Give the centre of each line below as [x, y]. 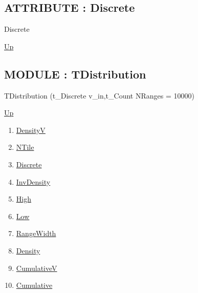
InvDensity [33, 181]
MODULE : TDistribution [75, 74]
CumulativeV [37, 268]
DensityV [31, 130]
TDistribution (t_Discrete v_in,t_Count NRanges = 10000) [99, 95]
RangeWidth [36, 233]
